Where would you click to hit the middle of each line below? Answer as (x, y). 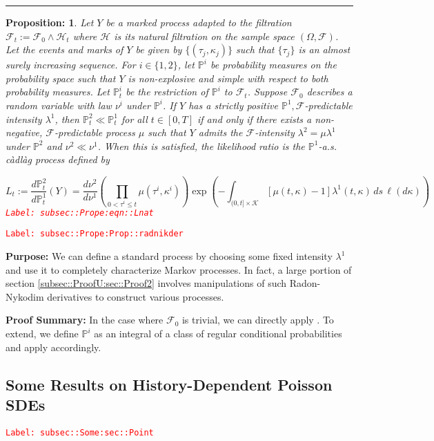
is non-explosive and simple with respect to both (228, 78)
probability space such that (61, 78)
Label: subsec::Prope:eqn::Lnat (80, 213)
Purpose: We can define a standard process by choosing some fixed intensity (169, 256)
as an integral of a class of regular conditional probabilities (218, 334)
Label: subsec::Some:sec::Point (80, 432)
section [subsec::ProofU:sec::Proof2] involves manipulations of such (146, 283)
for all (134, 119)
